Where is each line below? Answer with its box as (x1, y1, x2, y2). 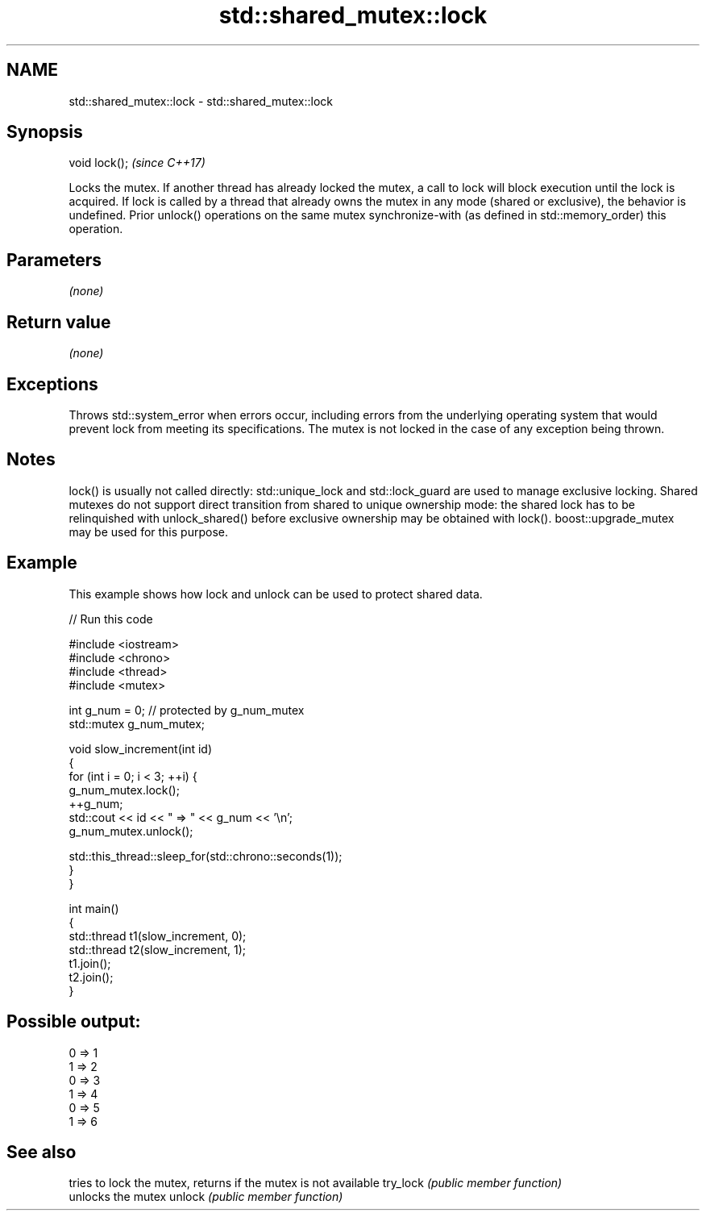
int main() (69, 901, 119, 915)
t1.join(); (69, 956, 111, 970)
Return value (6, 311, 111, 332)
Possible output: (6, 1011, 141, 1032)
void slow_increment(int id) (69, 741, 213, 756)
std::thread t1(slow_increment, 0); (69, 928, 247, 943)
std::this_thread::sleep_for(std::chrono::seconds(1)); (69, 848, 343, 863)
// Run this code (69, 611, 153, 626)
